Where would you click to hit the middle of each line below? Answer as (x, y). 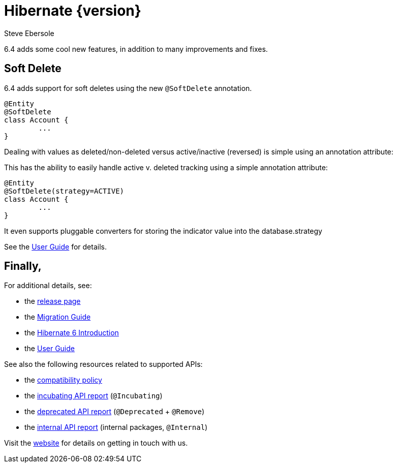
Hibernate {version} (73, 11)
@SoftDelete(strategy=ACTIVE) (64, 191)
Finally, (23, 266)
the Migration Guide (58, 317)
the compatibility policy (63, 380)
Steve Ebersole (29, 33)
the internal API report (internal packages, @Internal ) (116, 427)
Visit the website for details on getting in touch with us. (96, 443)
